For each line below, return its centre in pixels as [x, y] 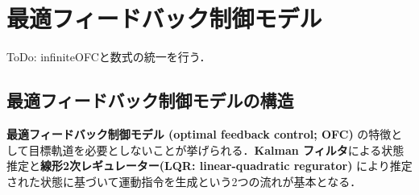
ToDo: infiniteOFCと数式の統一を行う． [109, 57]
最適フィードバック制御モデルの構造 [150, 100]
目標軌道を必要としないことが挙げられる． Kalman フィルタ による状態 [216, 149]
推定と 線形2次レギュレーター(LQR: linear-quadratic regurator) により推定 [209, 166]
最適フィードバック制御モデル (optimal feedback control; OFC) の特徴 [199, 133]
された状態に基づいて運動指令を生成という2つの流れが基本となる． [184, 181]
